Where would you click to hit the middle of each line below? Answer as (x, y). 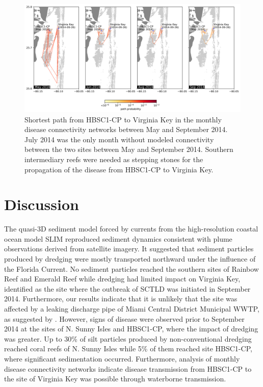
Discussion (42, 204)
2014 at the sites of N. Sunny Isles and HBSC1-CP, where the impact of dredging (131, 329)
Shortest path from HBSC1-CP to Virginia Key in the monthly (123, 119)
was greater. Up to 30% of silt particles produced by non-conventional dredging (128, 338)
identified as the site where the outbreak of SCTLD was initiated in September (127, 288)
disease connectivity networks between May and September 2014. (126, 129)
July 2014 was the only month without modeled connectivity (119, 139)
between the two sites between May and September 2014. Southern (129, 149)
